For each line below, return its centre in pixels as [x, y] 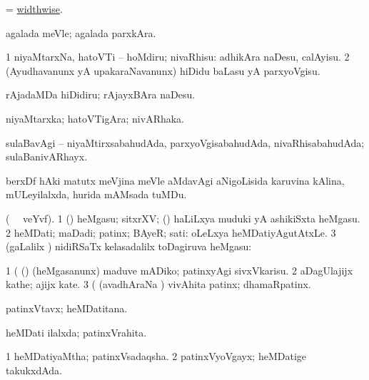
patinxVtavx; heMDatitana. [67, 308]
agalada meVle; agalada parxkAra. [81, 32]
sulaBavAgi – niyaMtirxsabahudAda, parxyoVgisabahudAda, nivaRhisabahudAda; [185, 142]
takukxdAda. [34, 370]
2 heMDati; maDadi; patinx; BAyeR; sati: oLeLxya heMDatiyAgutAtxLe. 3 [171, 232]
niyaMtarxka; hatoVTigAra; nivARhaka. [95, 118]
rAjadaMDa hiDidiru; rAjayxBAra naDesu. [101, 94]
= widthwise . [34, 9]
